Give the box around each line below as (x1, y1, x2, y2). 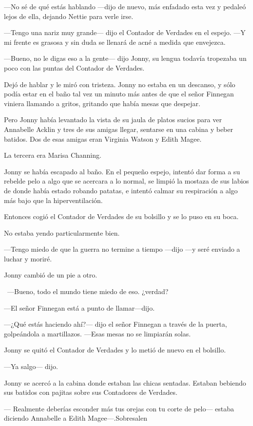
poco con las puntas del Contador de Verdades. (4, 62, 145, 73)
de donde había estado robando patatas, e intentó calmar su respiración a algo (4, 185, 238, 195)
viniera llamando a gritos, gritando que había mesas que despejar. (4, 98, 200, 108)
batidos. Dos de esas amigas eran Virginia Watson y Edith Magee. (4, 133, 202, 144)
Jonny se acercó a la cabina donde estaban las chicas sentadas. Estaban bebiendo (4, 377, 246, 388)
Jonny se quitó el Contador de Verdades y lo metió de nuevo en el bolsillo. (4, 345, 226, 355)
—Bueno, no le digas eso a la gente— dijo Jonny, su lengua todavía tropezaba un (4, 53, 247, 63)
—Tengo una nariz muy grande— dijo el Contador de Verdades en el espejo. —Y (4, 27, 246, 37)
